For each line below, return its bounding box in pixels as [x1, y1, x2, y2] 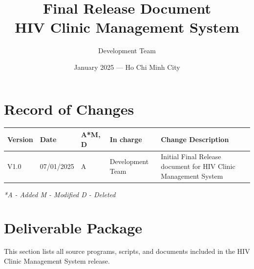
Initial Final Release [161, 151, 221, 162]
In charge [109, 134, 142, 144]
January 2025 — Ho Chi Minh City [74, 62, 180, 72]
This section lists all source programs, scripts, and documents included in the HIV [4, 246, 250, 256]
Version [7, 134, 33, 144]
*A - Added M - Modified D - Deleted [4, 189, 116, 199]
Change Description [161, 134, 229, 144]
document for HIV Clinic [161, 161, 235, 171]
